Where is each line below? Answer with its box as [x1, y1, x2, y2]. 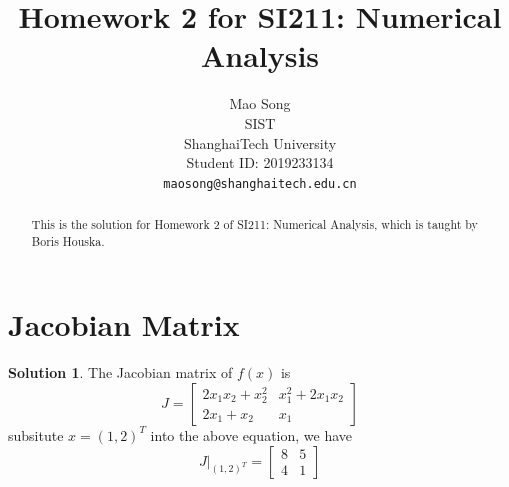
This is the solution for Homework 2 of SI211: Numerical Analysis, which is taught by [31, 216, 478, 233]
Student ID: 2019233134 [186, 152, 334, 173]
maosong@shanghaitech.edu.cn [163, 176, 357, 191]
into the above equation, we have [150, 424, 353, 445]
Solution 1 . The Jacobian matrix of [8, 362, 233, 383]
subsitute [8, 424, 64, 445]
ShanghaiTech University [183, 132, 337, 153]
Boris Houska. [31, 232, 105, 249]
